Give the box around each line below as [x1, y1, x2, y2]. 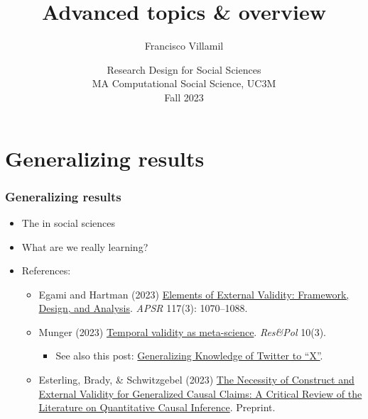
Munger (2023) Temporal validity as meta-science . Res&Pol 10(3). [38, 324, 327, 339]
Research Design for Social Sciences [107, 62, 261, 77]
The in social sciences [21, 215, 116, 230]
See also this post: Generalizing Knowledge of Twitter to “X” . [55, 348, 323, 363]
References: [21, 263, 71, 278]
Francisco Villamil [144, 38, 224, 53]
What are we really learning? [21, 239, 148, 254]
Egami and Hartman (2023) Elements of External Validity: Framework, [38, 286, 350, 301]
